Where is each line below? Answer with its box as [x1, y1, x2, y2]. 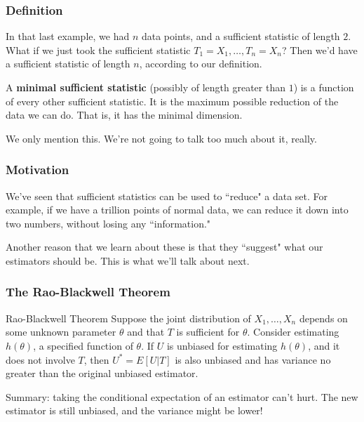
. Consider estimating [247, 324, 339, 339]
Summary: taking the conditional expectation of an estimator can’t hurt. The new [6, 389, 358, 404]
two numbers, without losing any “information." [6, 216, 211, 230]
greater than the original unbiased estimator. [6, 366, 198, 381]
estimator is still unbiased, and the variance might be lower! [6, 403, 263, 418]
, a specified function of [33, 338, 133, 352]
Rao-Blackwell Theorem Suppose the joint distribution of [6, 310, 251, 325]
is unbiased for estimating [166, 338, 278, 352]
